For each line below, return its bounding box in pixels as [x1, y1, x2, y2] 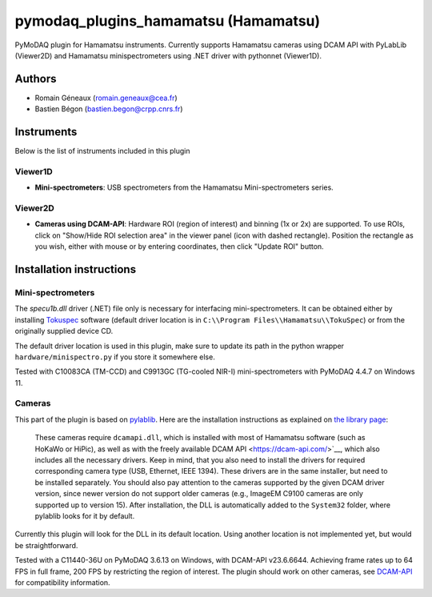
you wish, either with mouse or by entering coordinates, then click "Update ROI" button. [34, 242, 324, 251]
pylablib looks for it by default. [34, 511, 135, 520]
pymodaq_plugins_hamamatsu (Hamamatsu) [14, 12, 321, 30]
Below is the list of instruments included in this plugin [14, 146, 191, 156]
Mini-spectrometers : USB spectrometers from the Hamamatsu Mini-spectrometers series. [34, 182, 334, 192]
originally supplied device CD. [14, 327, 114, 336]
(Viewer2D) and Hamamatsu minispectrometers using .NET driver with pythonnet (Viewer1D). [14, 50, 322, 60]
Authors [14, 72, 57, 86]
